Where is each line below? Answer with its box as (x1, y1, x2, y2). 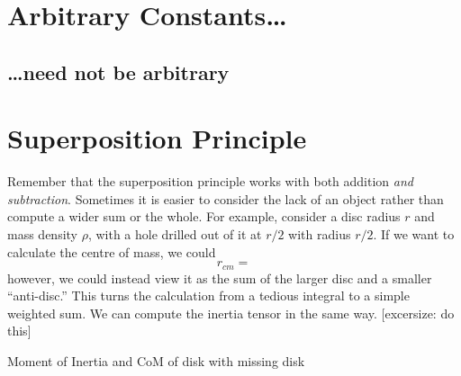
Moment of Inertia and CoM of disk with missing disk (7, 352, 305, 371)
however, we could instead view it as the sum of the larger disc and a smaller (7, 268, 432, 287)
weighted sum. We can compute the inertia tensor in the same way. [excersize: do (7, 303, 455, 322)
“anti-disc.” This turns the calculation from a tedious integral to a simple (7, 286, 410, 305)
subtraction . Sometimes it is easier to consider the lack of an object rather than (7, 189, 444, 208)
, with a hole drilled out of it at (87, 225, 262, 244)
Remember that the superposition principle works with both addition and (7, 172, 413, 191)
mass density (7, 225, 77, 244)
